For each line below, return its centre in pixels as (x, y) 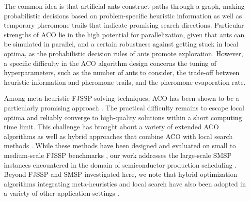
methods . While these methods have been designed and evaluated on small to (120, 146)
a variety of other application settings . (62, 193)
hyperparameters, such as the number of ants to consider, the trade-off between (122, 72)
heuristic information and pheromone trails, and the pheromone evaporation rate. (125, 82)
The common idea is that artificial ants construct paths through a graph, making (124, 6)
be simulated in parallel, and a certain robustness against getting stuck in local (121, 44)
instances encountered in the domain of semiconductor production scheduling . (120, 164)
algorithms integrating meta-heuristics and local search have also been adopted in (125, 183)
